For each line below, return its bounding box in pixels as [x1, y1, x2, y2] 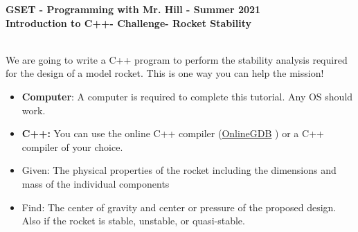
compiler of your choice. [21, 139, 123, 154]
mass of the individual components [21, 176, 170, 190]
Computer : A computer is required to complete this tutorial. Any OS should [21, 89, 353, 103]
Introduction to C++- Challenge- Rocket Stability [6, 15, 252, 30]
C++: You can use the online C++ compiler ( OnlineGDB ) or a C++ [21, 126, 324, 141]
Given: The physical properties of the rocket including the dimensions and [21, 163, 337, 177]
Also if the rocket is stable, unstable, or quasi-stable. [21, 213, 245, 228]
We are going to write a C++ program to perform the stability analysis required [6, 52, 348, 66]
